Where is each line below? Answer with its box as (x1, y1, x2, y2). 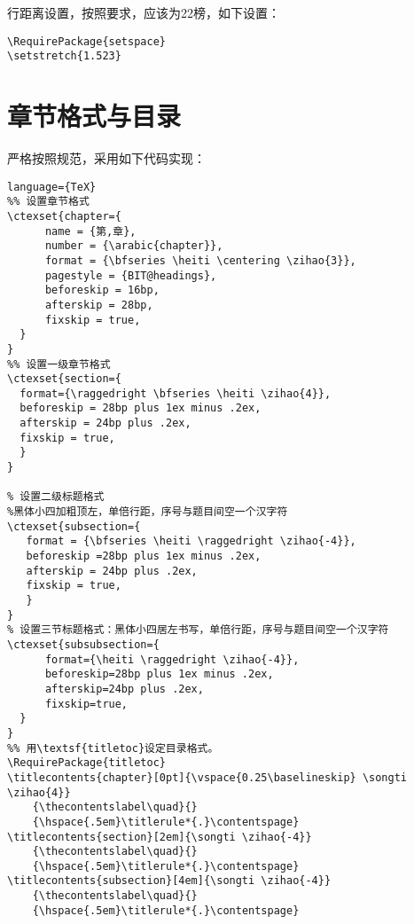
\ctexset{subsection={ (7, 520, 141, 533)
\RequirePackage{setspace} (7, 35, 166, 48)
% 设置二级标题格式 (7, 490, 105, 504)
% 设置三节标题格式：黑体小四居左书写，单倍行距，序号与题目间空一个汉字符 (7, 623, 389, 637)
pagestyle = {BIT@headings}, (44, 269, 217, 282)
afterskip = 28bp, (44, 298, 153, 311)
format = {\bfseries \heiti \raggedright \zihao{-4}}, (26, 535, 356, 548)
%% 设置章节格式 (7, 195, 90, 208)
